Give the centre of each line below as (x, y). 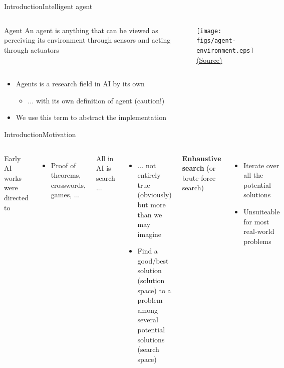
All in (105, 158)
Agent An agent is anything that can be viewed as (81, 30)
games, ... (65, 195)
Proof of (63, 165)
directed (17, 197)
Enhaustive (202, 158)
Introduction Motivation (40, 134)
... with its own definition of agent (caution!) (96, 100)
